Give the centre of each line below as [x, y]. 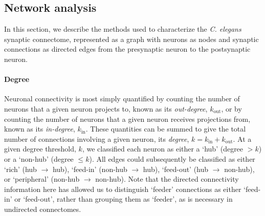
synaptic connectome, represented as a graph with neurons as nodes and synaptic [131, 39]
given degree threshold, [40, 149]
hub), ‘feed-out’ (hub [176, 169]
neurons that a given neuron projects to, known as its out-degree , [106, 108]
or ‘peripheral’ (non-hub [42, 179]
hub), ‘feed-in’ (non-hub [90, 169]
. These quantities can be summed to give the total [166, 129]
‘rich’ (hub [20, 169]
